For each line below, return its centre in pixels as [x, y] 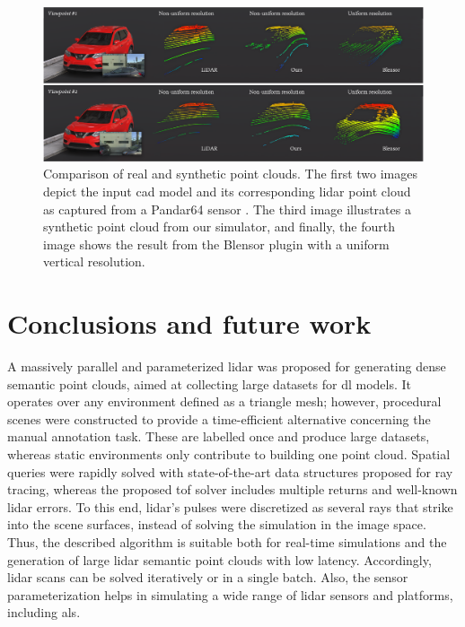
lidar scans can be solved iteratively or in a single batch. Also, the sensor [208, 577]
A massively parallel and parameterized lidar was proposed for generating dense [227, 366]
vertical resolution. [94, 261]
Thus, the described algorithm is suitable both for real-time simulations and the [227, 542]
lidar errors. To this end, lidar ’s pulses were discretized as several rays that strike [230, 506]
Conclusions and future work [189, 323]
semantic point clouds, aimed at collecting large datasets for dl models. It [210, 383]
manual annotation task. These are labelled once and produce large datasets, [219, 436]
